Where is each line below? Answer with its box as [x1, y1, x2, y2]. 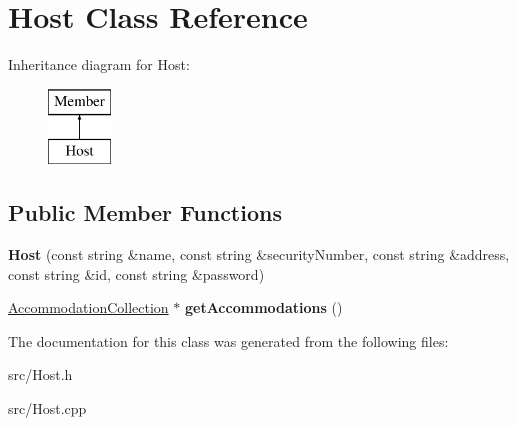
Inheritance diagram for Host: [8, 54, 190, 75]
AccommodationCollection [8, 297, 169, 318]
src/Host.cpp [8, 398, 87, 419]
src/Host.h [8, 364, 73, 385]
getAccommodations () [184, 297, 343, 318]
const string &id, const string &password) [8, 263, 265, 284]
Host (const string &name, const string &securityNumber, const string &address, [8, 244, 510, 265]
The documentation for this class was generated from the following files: [8, 330, 449, 351]
